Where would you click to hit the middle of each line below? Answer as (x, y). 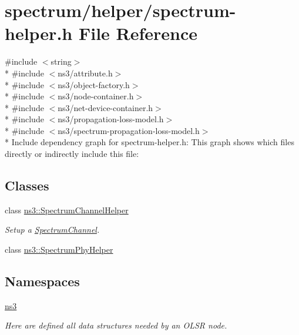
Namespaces (42, 281)
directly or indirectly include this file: (72, 154)
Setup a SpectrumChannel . (52, 230)
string (61, 61)
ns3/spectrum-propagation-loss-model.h (129, 130)
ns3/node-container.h (96, 96)
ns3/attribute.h (85, 73)
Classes (27, 185)
